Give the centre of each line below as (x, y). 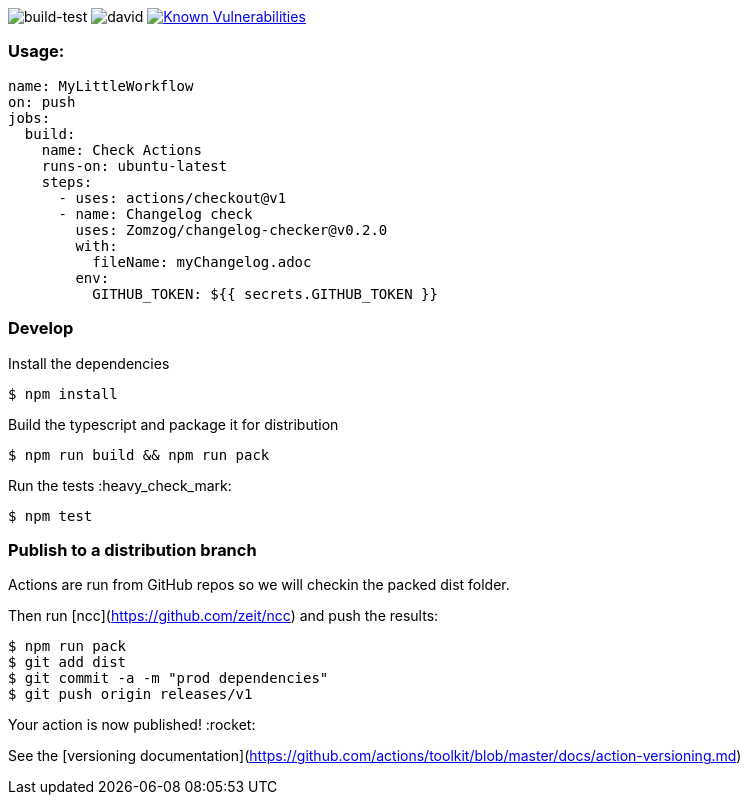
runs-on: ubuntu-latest (134, 165)
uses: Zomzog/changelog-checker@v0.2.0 (231, 229)
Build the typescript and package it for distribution (173, 424)
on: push (42, 101)
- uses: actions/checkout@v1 (172, 197)
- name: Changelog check (155, 213)
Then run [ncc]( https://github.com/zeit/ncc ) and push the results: (223, 616)
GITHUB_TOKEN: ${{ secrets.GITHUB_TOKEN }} (265, 293)
